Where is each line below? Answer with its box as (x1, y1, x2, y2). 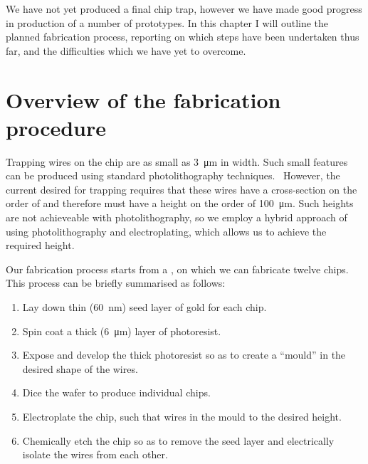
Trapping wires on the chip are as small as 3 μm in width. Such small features (6, 154, 348, 169)
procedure (6, 112, 107, 142)
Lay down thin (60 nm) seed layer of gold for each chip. (22, 300, 267, 315)
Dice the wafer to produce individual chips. (22, 385, 211, 400)
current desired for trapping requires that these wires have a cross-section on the (6, 181, 357, 196)
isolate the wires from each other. (22, 447, 168, 462)
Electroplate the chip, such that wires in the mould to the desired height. (22, 409, 342, 423)
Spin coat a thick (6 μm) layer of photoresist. (22, 323, 221, 338)
